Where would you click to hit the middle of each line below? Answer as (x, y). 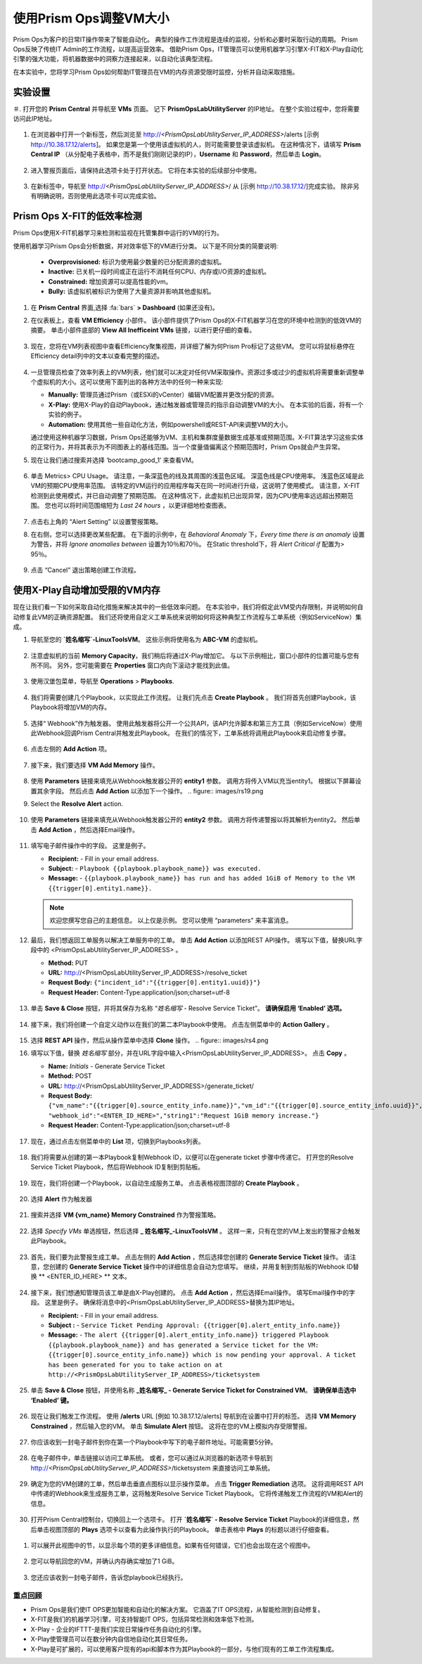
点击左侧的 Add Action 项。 (71, 749)
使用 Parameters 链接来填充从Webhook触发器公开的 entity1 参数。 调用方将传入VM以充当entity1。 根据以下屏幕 (193, 781)
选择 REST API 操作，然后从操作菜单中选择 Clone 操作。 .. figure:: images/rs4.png (149, 1040)
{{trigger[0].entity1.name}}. (100, 888)
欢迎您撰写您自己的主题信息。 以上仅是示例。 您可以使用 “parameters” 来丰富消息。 (171, 921)
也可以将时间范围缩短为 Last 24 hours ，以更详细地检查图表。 (140, 506)
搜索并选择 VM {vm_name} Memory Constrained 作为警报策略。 (125, 1215)
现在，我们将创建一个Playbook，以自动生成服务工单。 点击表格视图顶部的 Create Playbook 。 (167, 1183)
